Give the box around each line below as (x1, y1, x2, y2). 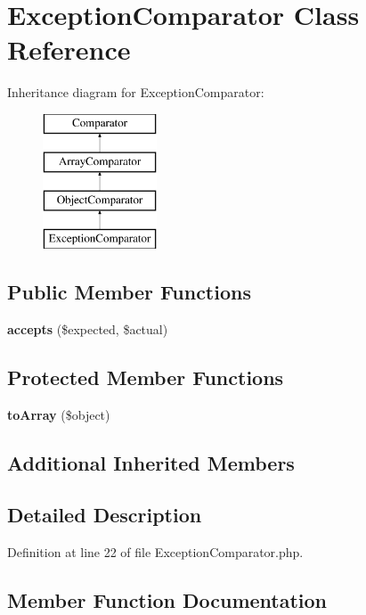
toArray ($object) (7, 405, 110, 423)
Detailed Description (7, 501, 202, 529)
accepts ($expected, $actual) (7, 319, 168, 338)
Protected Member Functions (7, 363, 284, 390)
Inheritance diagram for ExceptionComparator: (7, 83, 264, 102)
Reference (7, 31, 131, 68)
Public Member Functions (7, 278, 251, 306)
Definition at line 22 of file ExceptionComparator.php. (7, 543, 304, 562)
